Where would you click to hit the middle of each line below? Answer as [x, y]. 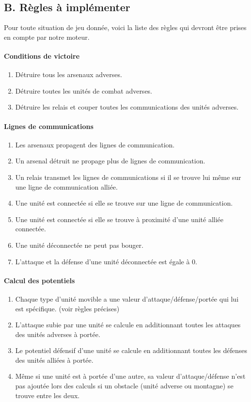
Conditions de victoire [42, 56]
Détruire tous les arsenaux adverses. [69, 74]
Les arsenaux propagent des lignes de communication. [95, 144]
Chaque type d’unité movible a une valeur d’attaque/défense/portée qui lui [127, 298]
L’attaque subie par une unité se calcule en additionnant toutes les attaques [128, 325]
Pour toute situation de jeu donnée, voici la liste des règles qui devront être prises [125, 27]
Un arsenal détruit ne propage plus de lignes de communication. [110, 161]
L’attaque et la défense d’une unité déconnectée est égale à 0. [106, 261]
